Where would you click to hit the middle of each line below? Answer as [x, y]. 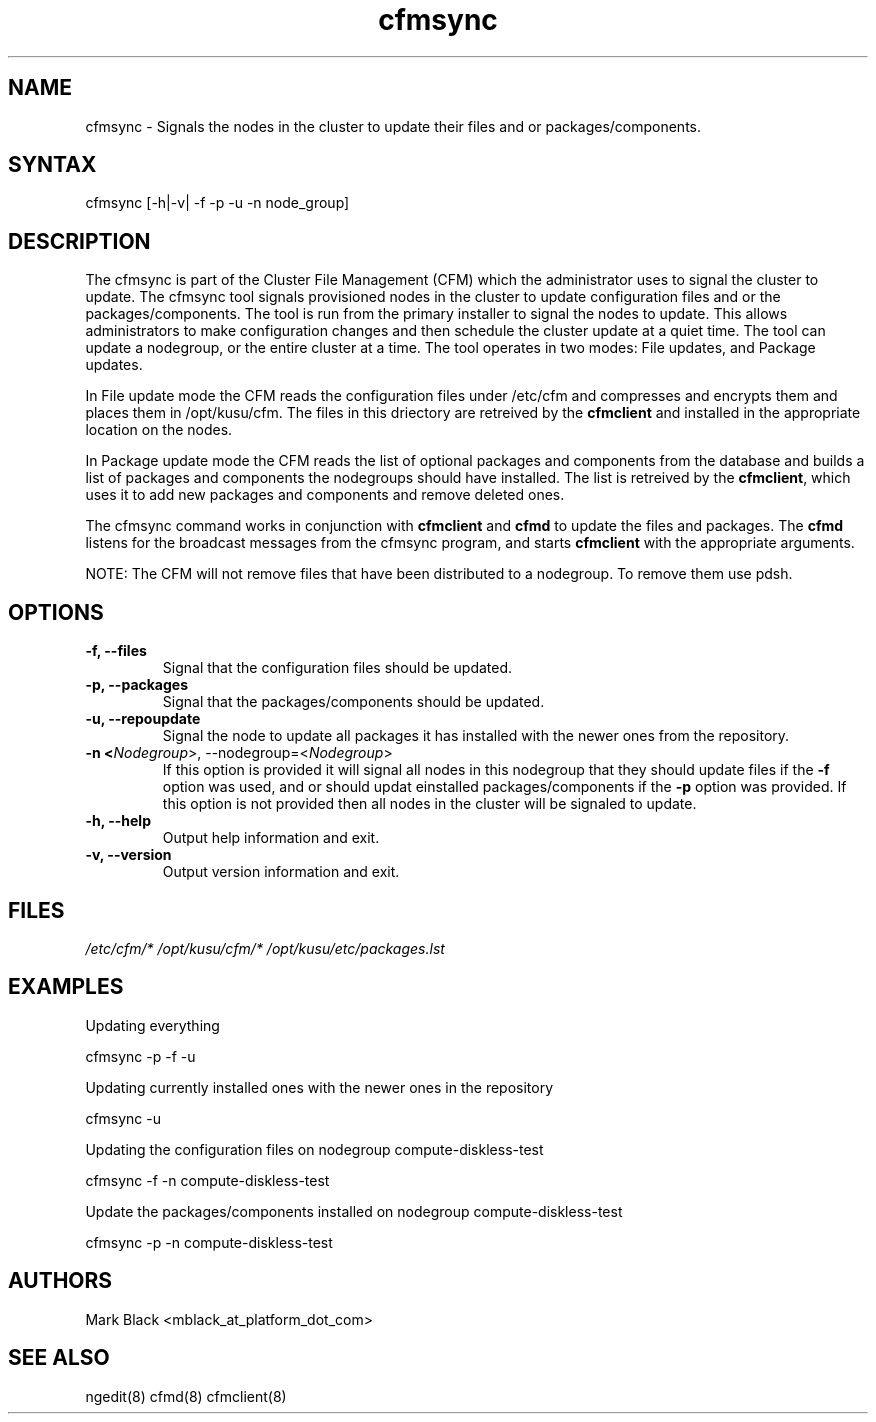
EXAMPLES [66, 987]
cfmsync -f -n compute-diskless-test [207, 1180]
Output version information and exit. [281, 872]
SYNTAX [52, 165]
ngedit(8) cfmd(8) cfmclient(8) [186, 1396]
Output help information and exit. [271, 838]
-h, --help [118, 821]
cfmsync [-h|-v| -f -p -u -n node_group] [217, 203]
